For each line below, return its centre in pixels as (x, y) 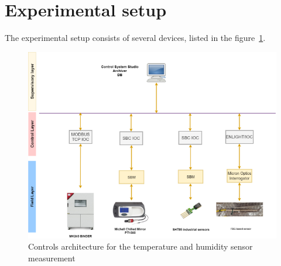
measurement (52, 258)
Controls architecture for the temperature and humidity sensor (140, 246)
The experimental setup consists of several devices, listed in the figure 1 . (135, 38)
